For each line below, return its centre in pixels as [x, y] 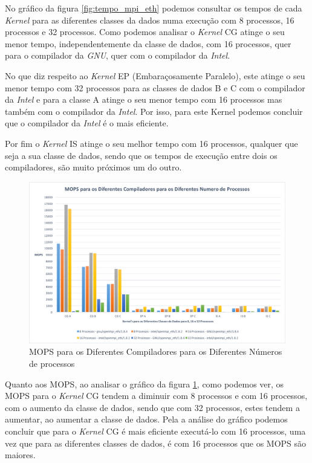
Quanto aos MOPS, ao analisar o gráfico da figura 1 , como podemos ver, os [145, 384]
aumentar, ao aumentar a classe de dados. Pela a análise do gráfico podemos [146, 419]
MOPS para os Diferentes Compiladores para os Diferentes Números [156, 351]
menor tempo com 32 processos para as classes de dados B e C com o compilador [155, 87]
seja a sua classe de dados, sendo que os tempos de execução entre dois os [141, 155]
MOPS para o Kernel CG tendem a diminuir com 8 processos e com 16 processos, [156, 396]
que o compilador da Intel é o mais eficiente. [87, 123]
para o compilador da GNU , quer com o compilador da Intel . [118, 55]
